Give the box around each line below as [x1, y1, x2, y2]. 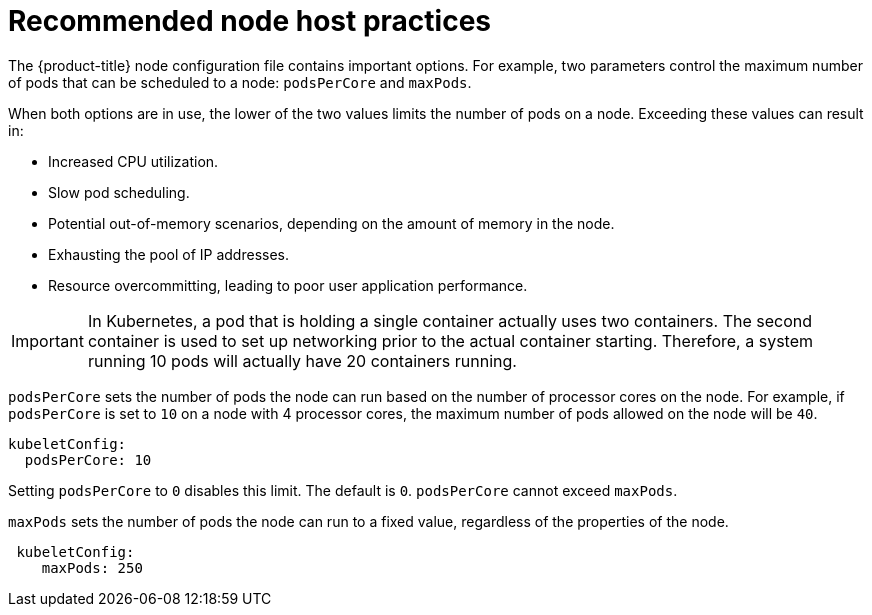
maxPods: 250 [41, 559, 143, 576]
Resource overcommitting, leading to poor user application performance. [48, 276, 528, 294]
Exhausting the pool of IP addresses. [48, 245, 290, 263]
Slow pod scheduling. [48, 183, 190, 201]
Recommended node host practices [8, 4, 492, 38]
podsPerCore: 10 [24, 451, 152, 468]
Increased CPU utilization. [48, 152, 219, 170]
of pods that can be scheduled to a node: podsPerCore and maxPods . [8, 73, 472, 91]
